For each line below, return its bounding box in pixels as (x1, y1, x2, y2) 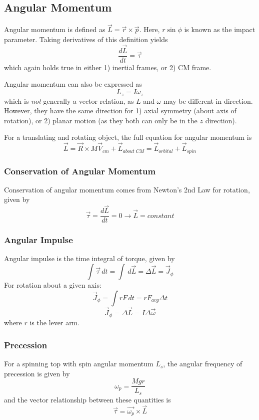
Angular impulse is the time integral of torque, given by (4, 253, 175, 264)
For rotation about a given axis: (4, 280, 101, 290)
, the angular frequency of (163, 358, 242, 369)
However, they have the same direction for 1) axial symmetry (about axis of (4, 105, 236, 116)
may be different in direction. (163, 95, 253, 106)
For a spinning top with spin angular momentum (4, 358, 153, 369)
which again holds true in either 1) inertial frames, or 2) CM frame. (4, 62, 211, 72)
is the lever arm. (29, 317, 80, 328)
